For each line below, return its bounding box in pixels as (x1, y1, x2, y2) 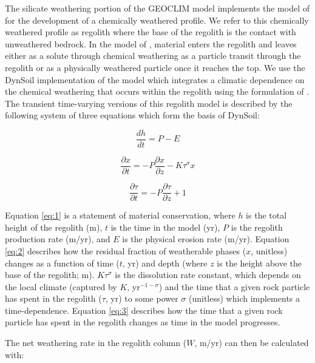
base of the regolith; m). (5, 268, 95, 281)
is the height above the (217, 256, 302, 269)
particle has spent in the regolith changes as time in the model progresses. (5, 316, 280, 328)
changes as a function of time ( (5, 256, 120, 269)
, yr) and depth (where (122, 256, 208, 269)
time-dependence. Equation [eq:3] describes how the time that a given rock (5, 304, 283, 316)
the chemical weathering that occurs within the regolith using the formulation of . (5, 85, 310, 98)
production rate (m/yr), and (5, 232, 110, 245)
